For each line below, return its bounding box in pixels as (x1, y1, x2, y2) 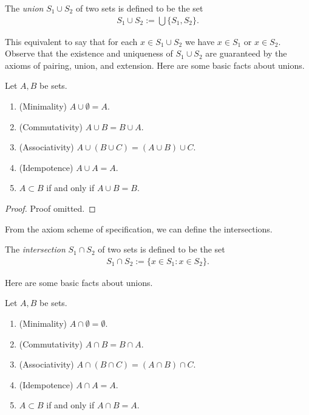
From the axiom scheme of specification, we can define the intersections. (5, 222, 273, 235)
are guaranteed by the (205, 47, 287, 60)
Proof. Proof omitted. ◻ (5, 201, 96, 214)
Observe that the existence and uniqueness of (5, 47, 173, 60)
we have (185, 35, 215, 47)
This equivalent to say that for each (5, 35, 138, 47)
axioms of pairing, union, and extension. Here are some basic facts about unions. (5, 58, 305, 71)
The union (5, 2, 44, 14)
